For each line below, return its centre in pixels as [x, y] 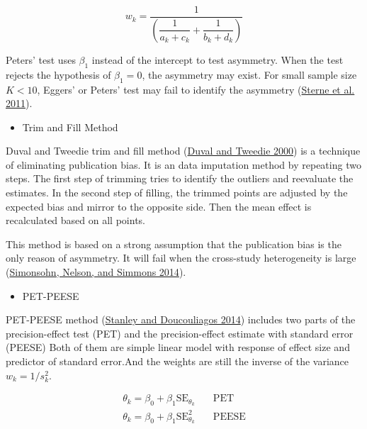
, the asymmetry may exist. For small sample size [249, 74]
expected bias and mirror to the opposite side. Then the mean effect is [159, 206]
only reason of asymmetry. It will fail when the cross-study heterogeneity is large [181, 258]
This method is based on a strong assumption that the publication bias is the [174, 244]
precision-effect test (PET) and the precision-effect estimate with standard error [180, 333]
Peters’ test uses [41, 59]
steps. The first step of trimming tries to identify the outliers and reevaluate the [180, 178]
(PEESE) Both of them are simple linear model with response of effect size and [178, 347]
